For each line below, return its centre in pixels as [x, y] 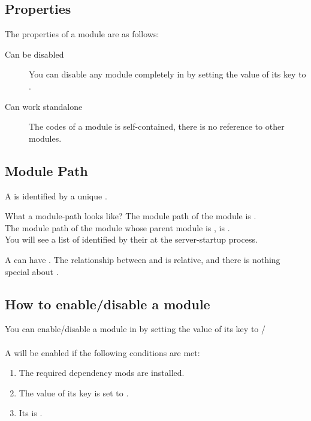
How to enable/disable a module [108, 304]
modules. [45, 138]
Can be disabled [34, 54]
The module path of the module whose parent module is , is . [117, 227]
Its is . [31, 413]
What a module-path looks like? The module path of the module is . [131, 216]
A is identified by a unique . [56, 195]
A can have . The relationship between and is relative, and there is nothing [143, 259]
